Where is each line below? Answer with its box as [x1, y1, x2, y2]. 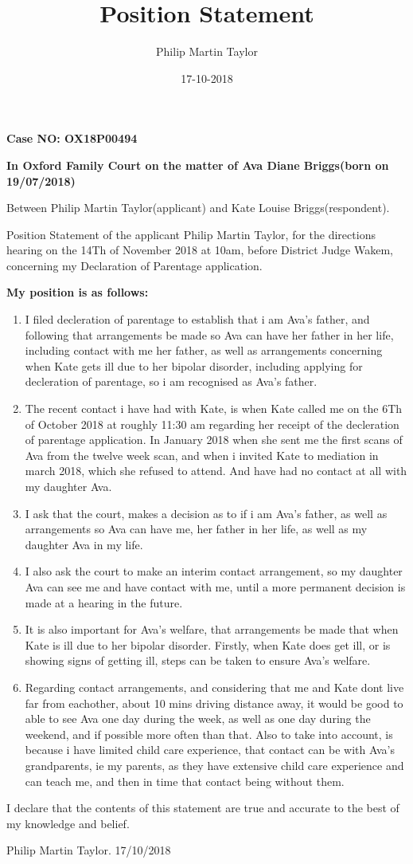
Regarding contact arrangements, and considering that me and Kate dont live [25, 678, 404, 695]
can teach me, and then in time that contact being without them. [25, 772, 345, 789]
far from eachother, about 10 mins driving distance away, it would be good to [25, 694, 403, 711]
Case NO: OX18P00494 [6, 130, 138, 147]
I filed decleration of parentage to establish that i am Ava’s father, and [25, 311, 370, 328]
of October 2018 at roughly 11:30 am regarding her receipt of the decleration [25, 415, 399, 432]
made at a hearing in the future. [25, 594, 183, 611]
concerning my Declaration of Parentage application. [6, 257, 263, 273]
